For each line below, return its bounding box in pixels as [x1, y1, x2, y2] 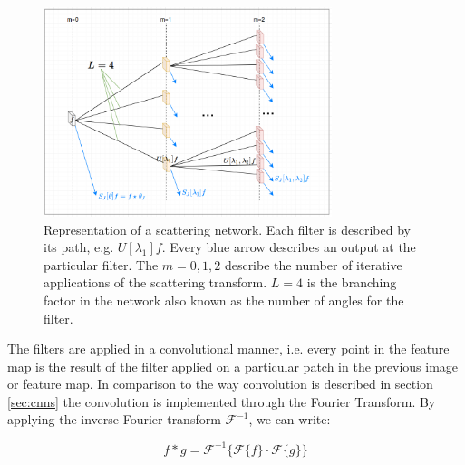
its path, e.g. [44, 237, 114, 257]
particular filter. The [44, 255, 159, 274]
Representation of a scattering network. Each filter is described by [44, 219, 411, 238]
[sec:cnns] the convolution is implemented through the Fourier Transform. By [7, 392, 436, 411]
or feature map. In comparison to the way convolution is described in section [7, 374, 433, 393]
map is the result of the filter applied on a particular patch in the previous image [7, 356, 459, 375]
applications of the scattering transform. [44, 273, 267, 292]
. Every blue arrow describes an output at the [161, 237, 416, 257]
